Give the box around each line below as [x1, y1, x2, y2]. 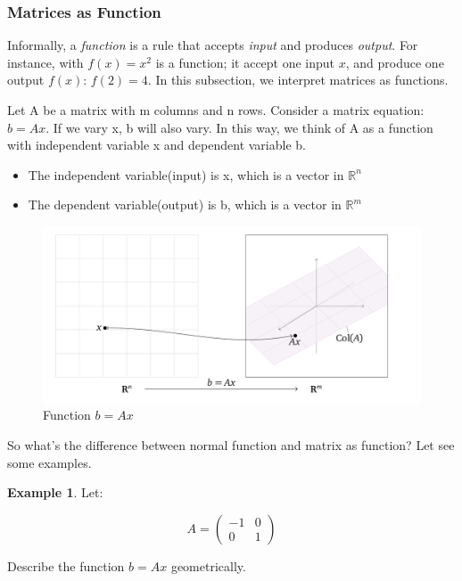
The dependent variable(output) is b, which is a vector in [28, 195, 342, 214]
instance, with [7, 53, 84, 71]
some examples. [7, 453, 92, 471]
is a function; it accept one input [155, 53, 335, 71]
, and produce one [345, 53, 444, 71]
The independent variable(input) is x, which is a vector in [28, 165, 344, 184]
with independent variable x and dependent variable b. [7, 135, 306, 154]
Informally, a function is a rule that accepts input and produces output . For [7, 36, 418, 54]
